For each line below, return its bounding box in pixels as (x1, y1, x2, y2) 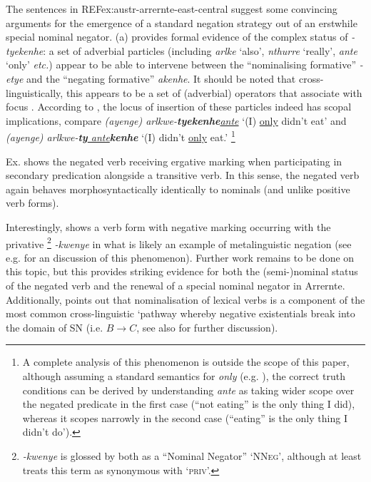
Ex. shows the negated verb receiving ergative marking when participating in (6, 153, 342, 168)
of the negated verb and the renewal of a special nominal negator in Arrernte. (6, 278, 345, 292)
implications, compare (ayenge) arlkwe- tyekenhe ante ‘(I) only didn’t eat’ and (6, 113, 347, 128)
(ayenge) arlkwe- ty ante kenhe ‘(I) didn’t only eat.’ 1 (6, 128, 235, 144)
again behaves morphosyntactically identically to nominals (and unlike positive (6, 181, 350, 196)
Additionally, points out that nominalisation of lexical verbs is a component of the (6, 292, 365, 307)
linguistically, (6, 85, 63, 100)
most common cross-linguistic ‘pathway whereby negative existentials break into (6, 306, 355, 321)
